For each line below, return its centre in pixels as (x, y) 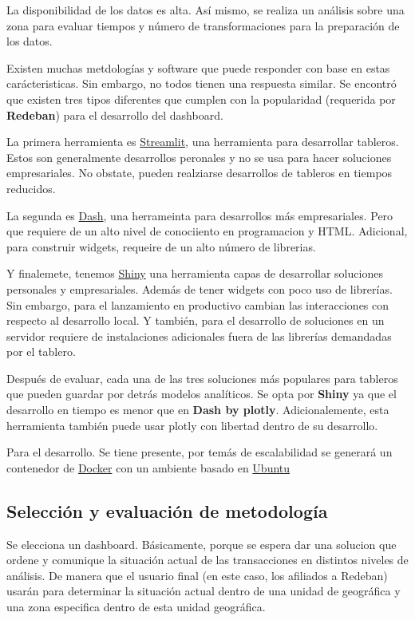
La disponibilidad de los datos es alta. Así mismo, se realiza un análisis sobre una (206, 10)
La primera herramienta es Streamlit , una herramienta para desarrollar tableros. (203, 142)
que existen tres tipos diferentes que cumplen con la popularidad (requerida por (201, 99)
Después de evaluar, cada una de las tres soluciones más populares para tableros (202, 378)
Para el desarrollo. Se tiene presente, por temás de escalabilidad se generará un (200, 452)
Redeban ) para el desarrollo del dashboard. (115, 115)
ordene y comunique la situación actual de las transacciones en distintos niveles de (207, 560)
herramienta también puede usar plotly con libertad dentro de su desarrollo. (192, 425)
